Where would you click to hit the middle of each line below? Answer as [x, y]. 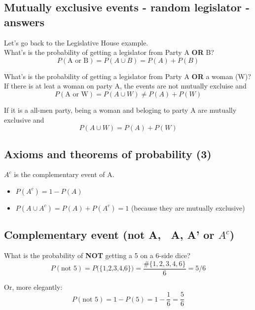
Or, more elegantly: [33, 287]
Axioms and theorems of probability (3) [108, 154]
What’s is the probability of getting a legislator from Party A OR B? [109, 52]
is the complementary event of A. [64, 174]
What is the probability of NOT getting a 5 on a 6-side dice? [97, 255]
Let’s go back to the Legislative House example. [76, 42]
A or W [77, 94]
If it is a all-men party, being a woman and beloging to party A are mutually [120, 110]
